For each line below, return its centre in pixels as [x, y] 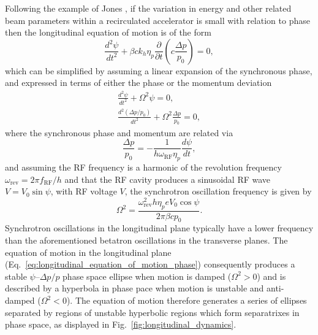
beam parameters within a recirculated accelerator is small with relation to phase [157, 20]
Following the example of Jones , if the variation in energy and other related [148, 8]
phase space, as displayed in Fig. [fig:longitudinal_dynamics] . [121, 324]
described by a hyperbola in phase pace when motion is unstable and [134, 288]
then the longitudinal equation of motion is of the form [108, 32]
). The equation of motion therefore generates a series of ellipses [187, 300]
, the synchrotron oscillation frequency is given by [218, 191]
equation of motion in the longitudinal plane [88, 252]
